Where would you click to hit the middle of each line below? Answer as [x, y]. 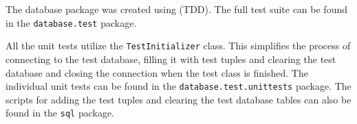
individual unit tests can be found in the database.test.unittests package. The [178, 86]
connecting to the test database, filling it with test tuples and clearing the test [171, 59]
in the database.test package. [71, 22]
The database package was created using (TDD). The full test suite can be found [176, 9]
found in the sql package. [60, 113]
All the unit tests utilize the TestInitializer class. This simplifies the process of [178, 46]
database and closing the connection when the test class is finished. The [157, 72]
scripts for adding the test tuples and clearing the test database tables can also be [178, 99]
